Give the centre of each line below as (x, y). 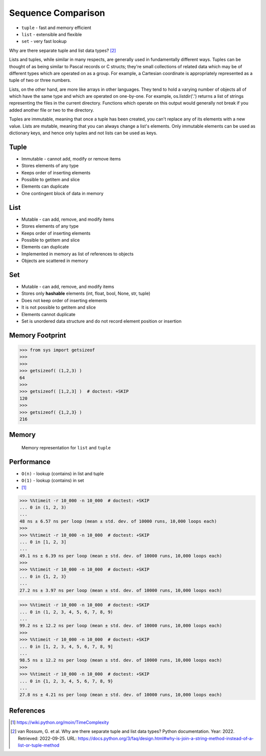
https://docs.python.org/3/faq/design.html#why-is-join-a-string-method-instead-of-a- (166, 738)
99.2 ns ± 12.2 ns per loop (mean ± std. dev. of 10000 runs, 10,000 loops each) (121, 626)
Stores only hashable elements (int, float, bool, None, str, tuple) (86, 293)
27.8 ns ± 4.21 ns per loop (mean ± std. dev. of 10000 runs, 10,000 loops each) (121, 695)
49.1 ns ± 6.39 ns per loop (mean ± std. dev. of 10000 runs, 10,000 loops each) (121, 556)
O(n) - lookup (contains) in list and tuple (63, 474)
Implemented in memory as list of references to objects (78, 254)
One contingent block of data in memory (62, 193)
